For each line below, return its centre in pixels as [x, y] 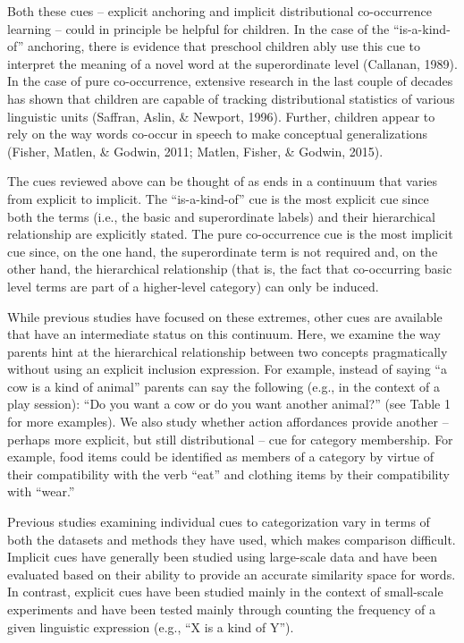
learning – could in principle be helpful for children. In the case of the [198, 28]
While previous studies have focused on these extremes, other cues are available [225, 316]
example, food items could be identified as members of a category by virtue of [221, 457]
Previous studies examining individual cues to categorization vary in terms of [219, 522]
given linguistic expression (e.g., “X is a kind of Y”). [151, 626]
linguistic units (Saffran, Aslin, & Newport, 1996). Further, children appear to [221, 116]
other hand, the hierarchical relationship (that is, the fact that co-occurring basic [230, 269]
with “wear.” [41, 491]
